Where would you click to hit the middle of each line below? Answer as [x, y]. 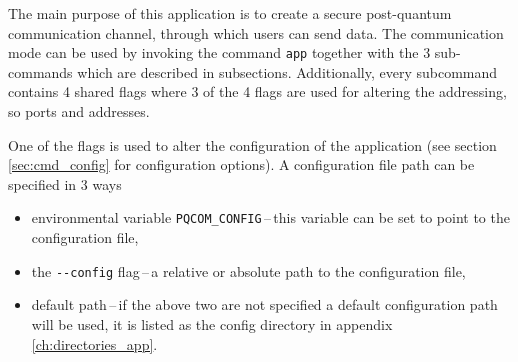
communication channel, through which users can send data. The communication [256, 32]
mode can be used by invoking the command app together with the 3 [219, 52]
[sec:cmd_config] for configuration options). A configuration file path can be [241, 164]
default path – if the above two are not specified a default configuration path [264, 304]
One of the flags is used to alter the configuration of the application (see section [252, 144]
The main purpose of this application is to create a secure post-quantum [230, 13]
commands [40, 71]
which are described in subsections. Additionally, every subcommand [287, 71]
